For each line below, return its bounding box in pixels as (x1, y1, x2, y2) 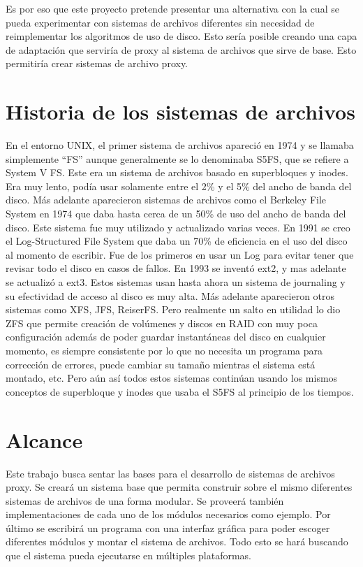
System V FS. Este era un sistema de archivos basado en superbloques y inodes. (6, 165, 348, 180)
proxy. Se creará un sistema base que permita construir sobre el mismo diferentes (6, 480, 353, 494)
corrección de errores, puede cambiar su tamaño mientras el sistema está (6, 357, 316, 371)
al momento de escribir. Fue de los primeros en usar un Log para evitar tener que (6, 247, 354, 261)
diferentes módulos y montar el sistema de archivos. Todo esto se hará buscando (6, 534, 348, 549)
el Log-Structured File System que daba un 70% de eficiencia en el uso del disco (6, 234, 348, 248)
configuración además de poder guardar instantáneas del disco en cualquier (6, 329, 326, 344)
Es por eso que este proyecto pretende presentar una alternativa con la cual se (6, 1, 339, 15)
